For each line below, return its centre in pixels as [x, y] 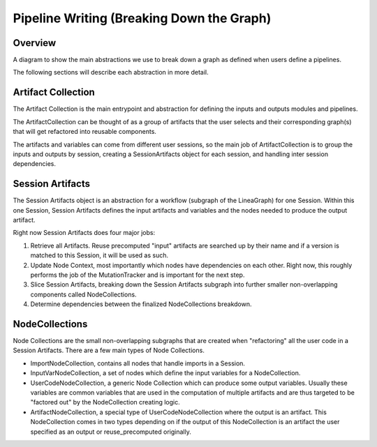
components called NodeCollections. [83, 294]
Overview [35, 43]
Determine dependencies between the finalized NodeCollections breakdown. [141, 304]
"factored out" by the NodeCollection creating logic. [105, 402]
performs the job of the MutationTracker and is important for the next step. [138, 275]
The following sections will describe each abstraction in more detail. [111, 73]
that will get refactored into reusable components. [85, 132]
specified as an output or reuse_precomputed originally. [111, 432]
